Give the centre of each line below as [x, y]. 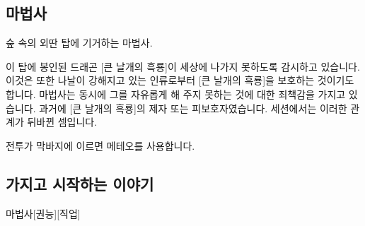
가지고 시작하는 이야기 [80, 183]
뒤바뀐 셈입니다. [62, 122]
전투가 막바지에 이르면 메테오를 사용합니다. [100, 145]
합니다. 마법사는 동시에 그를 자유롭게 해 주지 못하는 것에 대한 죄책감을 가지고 [176, 94]
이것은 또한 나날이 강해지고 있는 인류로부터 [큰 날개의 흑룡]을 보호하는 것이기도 [180, 80]
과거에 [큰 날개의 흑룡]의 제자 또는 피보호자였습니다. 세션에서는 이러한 [193, 108]
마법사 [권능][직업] [43, 213]
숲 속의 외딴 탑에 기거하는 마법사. [79, 43]
